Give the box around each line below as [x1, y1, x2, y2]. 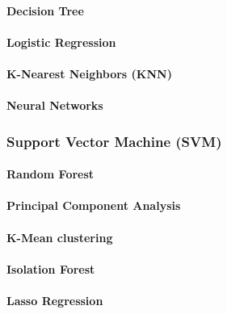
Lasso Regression [6, 291, 103, 308]
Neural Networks [6, 97, 103, 114]
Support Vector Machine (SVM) [6, 131, 222, 151]
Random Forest [6, 165, 95, 182]
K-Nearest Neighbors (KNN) [6, 65, 172, 82]
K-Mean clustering [6, 228, 113, 245]
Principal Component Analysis [6, 197, 181, 214]
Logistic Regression [6, 33, 116, 50]
